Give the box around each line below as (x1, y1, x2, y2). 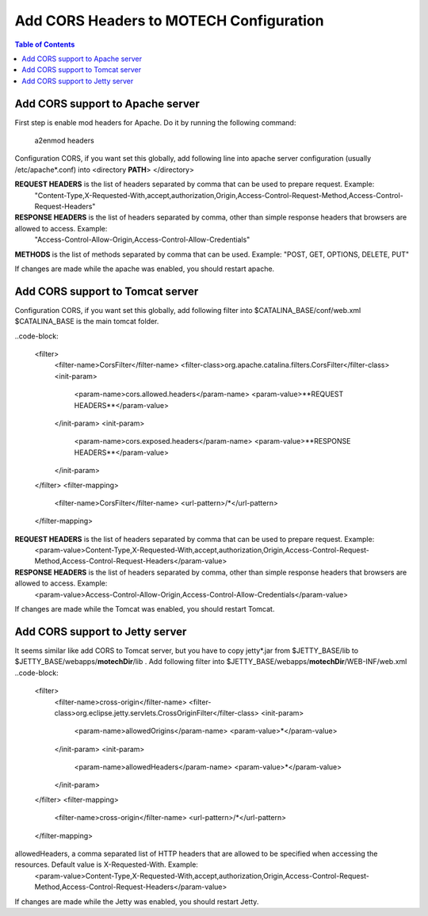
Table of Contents (14, 40, 75, 49)
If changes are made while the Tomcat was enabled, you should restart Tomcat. (14, 605, 275, 614)
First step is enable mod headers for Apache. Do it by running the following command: (14, 117, 296, 127)
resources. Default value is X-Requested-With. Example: (14, 860, 198, 869)
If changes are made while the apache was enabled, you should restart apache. (14, 264, 275, 273)
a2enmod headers (34, 135, 94, 146)
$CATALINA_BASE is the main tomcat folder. (14, 317, 159, 326)
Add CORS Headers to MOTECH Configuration (14, 12, 324, 29)
